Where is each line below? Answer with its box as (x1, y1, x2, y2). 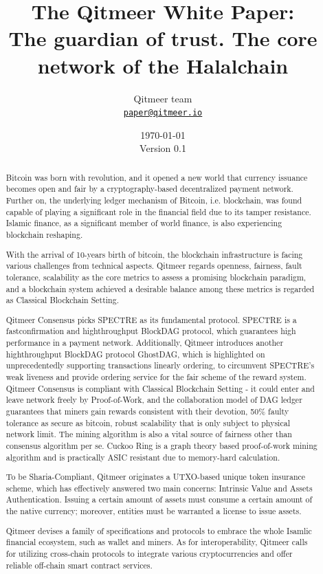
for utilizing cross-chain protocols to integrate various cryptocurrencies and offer (5, 547, 293, 559)
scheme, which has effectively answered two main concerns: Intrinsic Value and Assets (5, 482, 313, 494)
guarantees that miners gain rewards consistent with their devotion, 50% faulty (5, 405, 289, 417)
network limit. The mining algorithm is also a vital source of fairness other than (5, 428, 292, 440)
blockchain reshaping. (5, 229, 83, 241)
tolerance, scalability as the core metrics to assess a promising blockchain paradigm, (5, 271, 307, 283)
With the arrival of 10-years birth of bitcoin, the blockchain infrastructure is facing (5, 248, 303, 260)
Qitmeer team (133, 91, 192, 105)
